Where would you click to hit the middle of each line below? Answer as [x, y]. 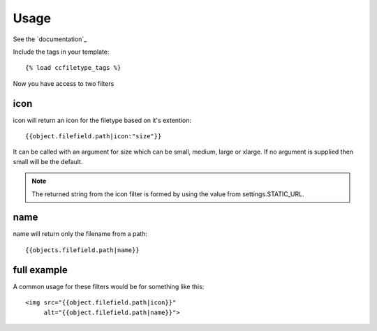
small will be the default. [48, 161]
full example [40, 270]
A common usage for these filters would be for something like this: [109, 286]
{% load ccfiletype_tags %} [73, 68]
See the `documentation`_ [50, 39]
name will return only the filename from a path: [80, 234]
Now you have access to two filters [64, 83]
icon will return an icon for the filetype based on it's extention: [102, 120]
